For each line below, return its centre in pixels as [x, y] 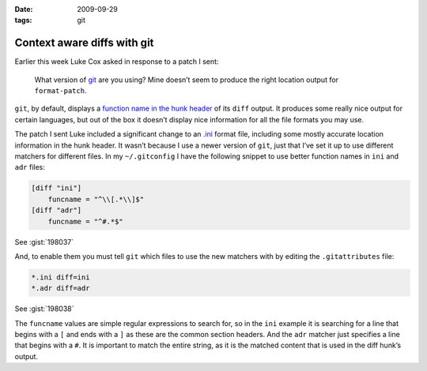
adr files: [30, 167]
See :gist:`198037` [44, 242]
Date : [24, 9]
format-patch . [60, 91]
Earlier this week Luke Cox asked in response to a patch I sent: [117, 62]
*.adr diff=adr [60, 289]
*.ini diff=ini [60, 277]
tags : [23, 21]
